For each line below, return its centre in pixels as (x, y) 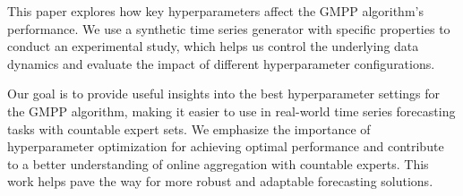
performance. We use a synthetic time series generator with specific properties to (229, 28)
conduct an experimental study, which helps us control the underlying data (213, 46)
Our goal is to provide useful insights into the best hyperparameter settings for (224, 94)
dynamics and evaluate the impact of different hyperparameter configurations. (221, 63)
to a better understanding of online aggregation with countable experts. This (218, 163)
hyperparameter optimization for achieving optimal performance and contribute (226, 146)
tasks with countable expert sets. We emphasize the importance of (189, 128)
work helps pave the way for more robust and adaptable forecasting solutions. (220, 181)
